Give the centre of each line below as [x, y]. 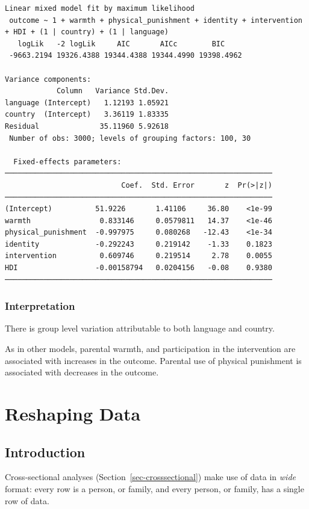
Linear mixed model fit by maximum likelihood [100, 8]
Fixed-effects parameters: [67, 162]
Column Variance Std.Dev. [113, 91]
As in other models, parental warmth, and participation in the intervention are [150, 349]
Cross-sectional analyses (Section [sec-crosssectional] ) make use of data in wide [150, 477]
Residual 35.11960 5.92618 [87, 126]
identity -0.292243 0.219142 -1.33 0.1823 [139, 244]
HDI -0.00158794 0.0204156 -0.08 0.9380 [139, 268]
